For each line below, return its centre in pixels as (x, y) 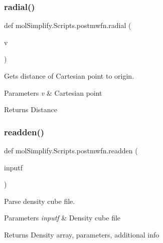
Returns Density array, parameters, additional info (82, 234)
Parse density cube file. (40, 201)
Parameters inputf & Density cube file (62, 218)
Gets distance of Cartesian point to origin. (69, 76)
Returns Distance (31, 109)
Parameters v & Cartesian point (53, 92)
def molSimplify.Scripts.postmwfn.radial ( (68, 25)
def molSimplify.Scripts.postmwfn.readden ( (71, 150)
